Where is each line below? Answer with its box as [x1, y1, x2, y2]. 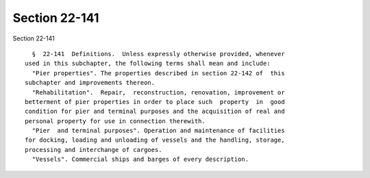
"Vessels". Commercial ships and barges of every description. [32, 155, 249, 164]
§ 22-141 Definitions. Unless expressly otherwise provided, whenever [32, 50, 285, 58]
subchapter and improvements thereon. [25, 79, 156, 87]
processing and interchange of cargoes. [25, 146, 162, 153]
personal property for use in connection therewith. [25, 117, 206, 125]
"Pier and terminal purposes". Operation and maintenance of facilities [32, 127, 285, 135]
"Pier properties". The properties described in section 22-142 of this [32, 69, 285, 77]
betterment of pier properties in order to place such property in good [25, 98, 285, 105]
